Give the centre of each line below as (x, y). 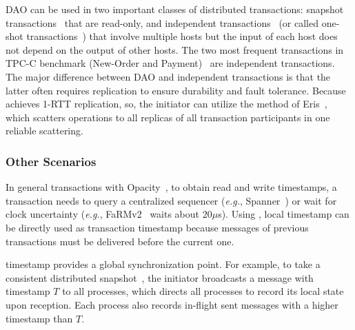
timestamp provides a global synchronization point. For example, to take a (163, 264)
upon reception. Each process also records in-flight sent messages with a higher (172, 304)
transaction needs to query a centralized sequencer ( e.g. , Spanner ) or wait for (171, 200)
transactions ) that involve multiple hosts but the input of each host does (182, 36)
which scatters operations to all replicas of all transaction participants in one (168, 117)
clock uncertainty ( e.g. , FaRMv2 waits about (103, 214)
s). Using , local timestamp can (284, 214)
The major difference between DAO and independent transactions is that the (168, 76)
